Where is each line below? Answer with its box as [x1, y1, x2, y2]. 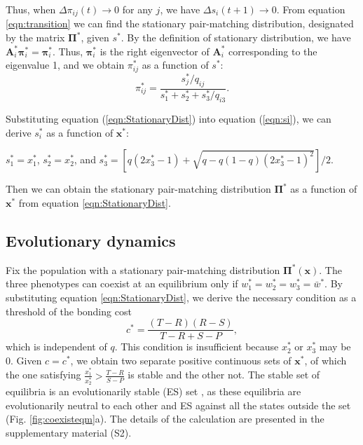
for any [122, 2, 153, 16]
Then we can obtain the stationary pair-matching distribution [6, 182, 271, 196]
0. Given [6, 352, 42, 367]
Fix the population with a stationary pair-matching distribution [6, 262, 280, 277]
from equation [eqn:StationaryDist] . [18, 196, 171, 210]
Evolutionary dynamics [6, 230, 176, 252]
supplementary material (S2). [6, 425, 132, 440]
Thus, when [6, 2, 56, 16]
